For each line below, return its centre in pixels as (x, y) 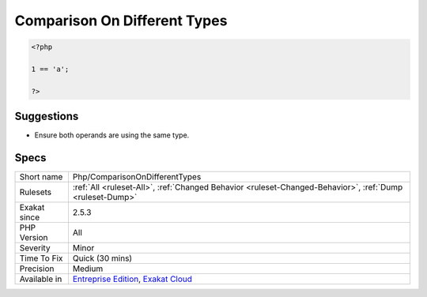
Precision (37, 269)
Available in (41, 279)
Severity (35, 248)
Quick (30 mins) (102, 258)
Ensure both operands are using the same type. (112, 135)
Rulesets (35, 192)
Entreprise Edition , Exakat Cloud (132, 279)
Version (34, 238)
